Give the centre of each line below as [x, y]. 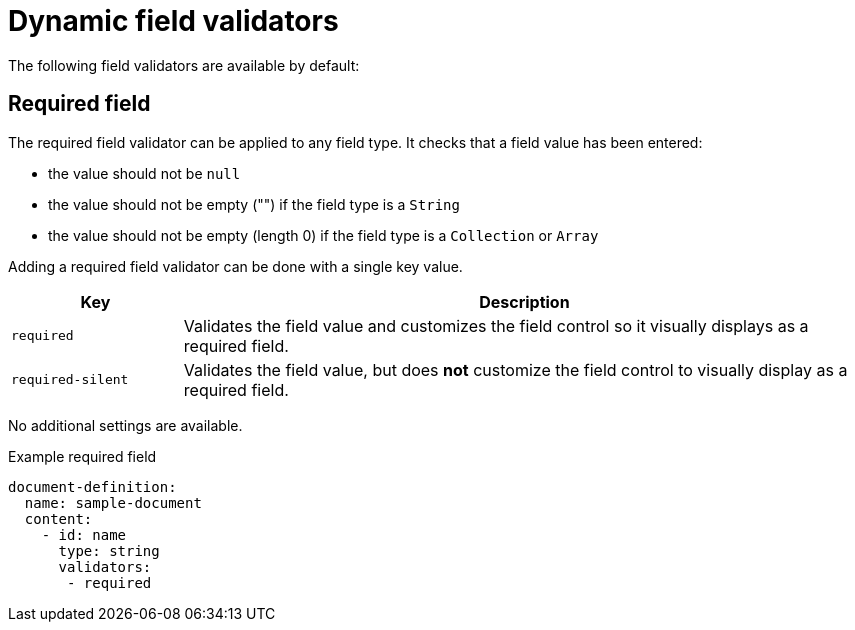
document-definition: [92, 486]
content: [58, 518]
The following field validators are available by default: [184, 65]
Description [524, 301]
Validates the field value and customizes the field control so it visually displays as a [496, 325]
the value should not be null [144, 173]
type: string [109, 550]
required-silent [70, 380]
